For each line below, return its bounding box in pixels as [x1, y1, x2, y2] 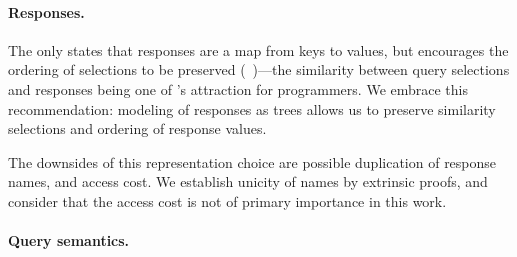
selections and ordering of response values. [8, 118, 267, 139]
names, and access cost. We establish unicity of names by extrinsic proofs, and [8, 171, 488, 192]
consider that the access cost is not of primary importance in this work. [8, 190, 447, 211]
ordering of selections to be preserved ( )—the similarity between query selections [8, 59, 510, 80]
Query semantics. [8, 230, 130, 251]
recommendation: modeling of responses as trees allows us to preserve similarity [8, 98, 496, 119]
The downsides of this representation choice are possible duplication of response [8, 151, 497, 172]
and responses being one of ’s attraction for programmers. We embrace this [8, 78, 468, 99]
